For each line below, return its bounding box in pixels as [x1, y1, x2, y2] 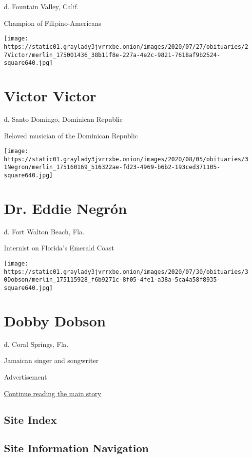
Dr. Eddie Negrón [4, 198, 127, 218]
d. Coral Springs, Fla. [4, 339, 69, 349]
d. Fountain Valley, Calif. [4, 1, 79, 11]
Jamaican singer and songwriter [4, 355, 99, 365]
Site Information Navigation [4, 440, 149, 456]
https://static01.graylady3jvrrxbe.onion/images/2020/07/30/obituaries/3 [4, 268, 249, 275]
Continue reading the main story [4, 388, 101, 398]
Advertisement [4, 372, 47, 382]
